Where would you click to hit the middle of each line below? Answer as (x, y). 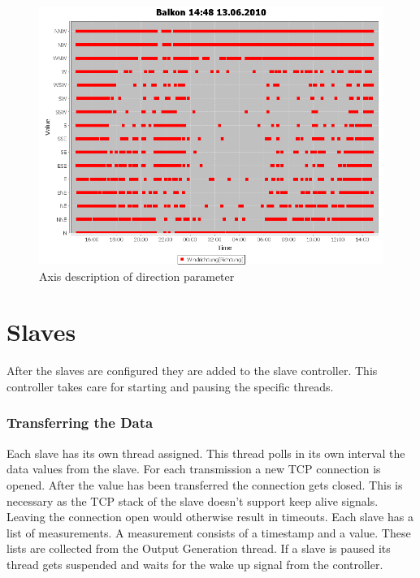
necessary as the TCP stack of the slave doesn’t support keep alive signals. (193, 500)
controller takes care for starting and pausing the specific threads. (170, 386)
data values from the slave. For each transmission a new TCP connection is (194, 469)
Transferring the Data (80, 423)
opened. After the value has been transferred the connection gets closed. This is (205, 484)
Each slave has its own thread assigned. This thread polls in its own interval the (206, 453)
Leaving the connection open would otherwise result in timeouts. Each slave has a (210, 517)
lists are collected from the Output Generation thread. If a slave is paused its (199, 548)
